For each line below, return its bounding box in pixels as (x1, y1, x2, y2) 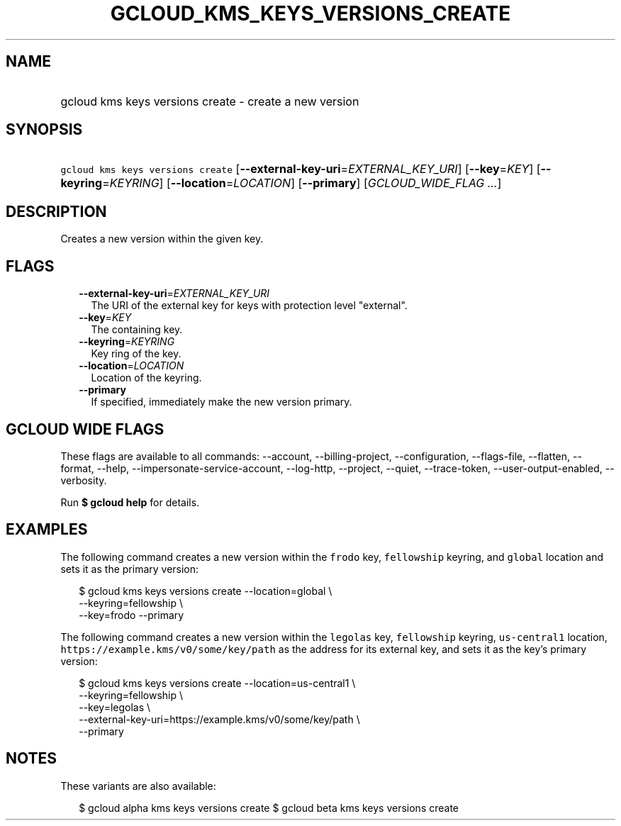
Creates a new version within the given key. (60, 233, 264, 245)
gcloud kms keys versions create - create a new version (60, 94, 359, 108)
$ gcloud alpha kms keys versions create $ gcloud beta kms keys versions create (79, 801, 459, 814)
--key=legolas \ (79, 701, 151, 713)
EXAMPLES (6, 520, 88, 539)
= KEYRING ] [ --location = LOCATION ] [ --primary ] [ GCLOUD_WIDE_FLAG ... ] (102, 176, 502, 191)
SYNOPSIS (6, 121, 83, 139)
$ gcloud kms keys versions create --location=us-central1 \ (79, 676, 356, 689)
